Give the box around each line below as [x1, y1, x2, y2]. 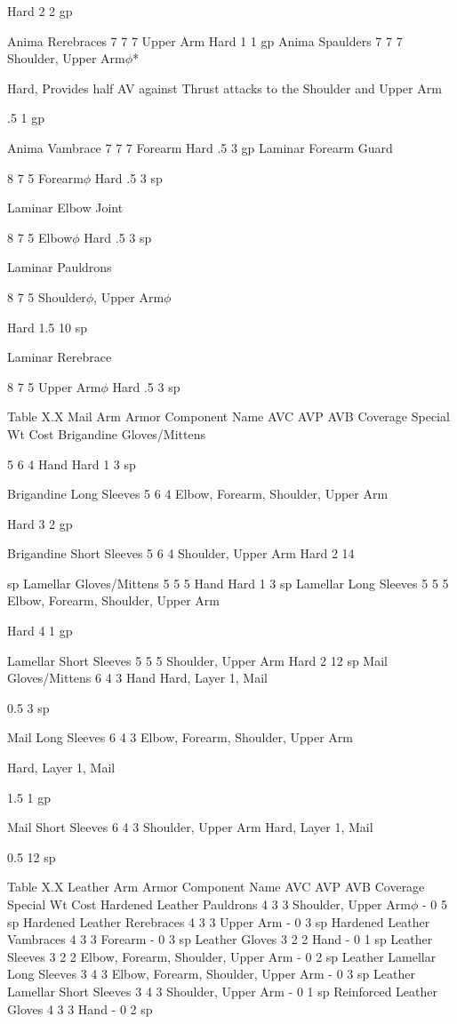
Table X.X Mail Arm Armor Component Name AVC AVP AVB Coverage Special [7, 407, 450, 426]
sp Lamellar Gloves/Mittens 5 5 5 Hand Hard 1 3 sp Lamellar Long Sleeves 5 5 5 [7, 573, 449, 592]
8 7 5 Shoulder [7, 287, 86, 306]
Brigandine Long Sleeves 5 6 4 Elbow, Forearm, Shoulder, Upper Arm [7, 484, 389, 503]
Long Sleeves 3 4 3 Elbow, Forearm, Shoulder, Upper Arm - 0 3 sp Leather [7, 964, 415, 983]
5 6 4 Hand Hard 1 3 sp [7, 454, 136, 473]
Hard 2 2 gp [7, 2, 73, 20]
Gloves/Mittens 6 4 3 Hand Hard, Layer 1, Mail [7, 668, 268, 687]
